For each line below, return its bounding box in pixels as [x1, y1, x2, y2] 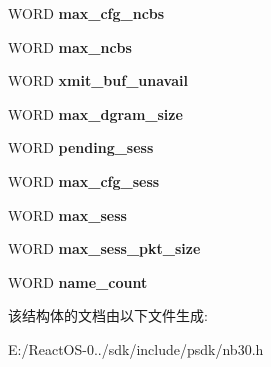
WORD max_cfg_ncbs [8, 3, 165, 23]
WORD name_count [8, 271, 148, 292]
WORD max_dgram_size [8, 103, 183, 124]
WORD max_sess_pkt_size [8, 238, 201, 259]
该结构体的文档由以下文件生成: [8, 305, 208, 326]
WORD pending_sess [8, 137, 154, 158]
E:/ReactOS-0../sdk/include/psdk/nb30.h [8, 338, 264, 359]
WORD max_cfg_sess [8, 170, 160, 191]
